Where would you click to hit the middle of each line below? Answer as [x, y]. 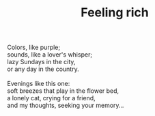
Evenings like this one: [39, 84]
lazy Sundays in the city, [41, 62]
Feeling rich [115, 13]
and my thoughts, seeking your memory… [66, 105]
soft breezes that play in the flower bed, [63, 91]
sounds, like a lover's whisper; [50, 55]
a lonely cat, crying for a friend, [51, 98]
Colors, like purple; [33, 47]
